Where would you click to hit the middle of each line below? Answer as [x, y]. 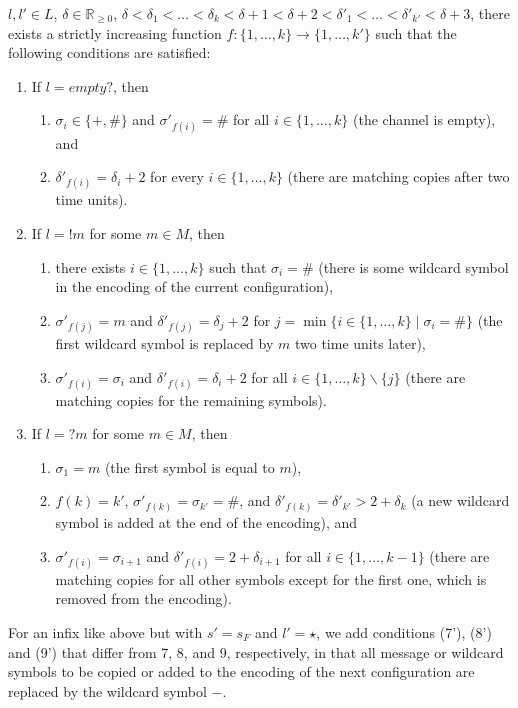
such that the [416, 32]
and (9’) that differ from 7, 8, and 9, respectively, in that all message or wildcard [256, 651]
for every [177, 176]
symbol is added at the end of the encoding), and [206, 521]
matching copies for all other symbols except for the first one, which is [271, 578]
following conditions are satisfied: [109, 52]
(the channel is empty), [424, 119]
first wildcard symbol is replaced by [164, 342]
